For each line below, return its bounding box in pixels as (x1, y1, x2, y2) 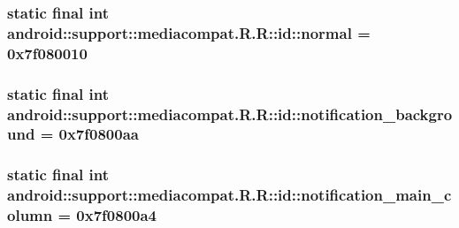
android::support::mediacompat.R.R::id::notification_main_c (7, 184, 452, 206)
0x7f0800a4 (76, 204, 157, 226)
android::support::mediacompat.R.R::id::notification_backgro (7, 103, 453, 125)
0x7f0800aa (58, 123, 139, 145)
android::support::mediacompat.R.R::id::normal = (7, 21, 371, 43)
